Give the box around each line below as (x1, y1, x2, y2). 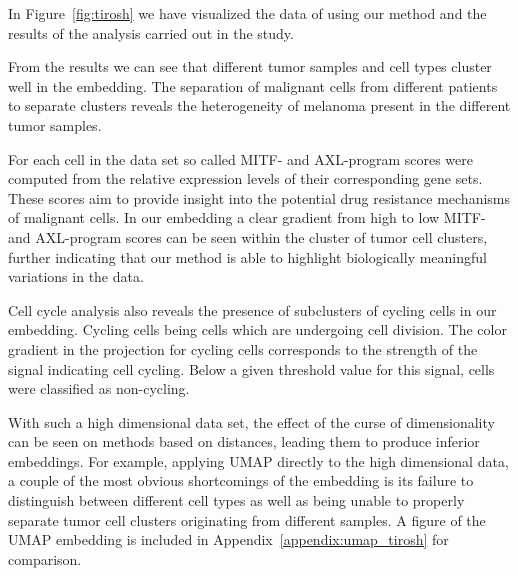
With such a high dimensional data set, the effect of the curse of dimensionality (8, 411, 495, 432)
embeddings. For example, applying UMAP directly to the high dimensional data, (8, 450, 509, 471)
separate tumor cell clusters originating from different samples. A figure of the (8, 509, 486, 530)
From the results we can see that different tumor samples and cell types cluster (8, 56, 492, 77)
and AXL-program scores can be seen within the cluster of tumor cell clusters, (8, 226, 488, 247)
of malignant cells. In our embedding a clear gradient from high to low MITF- (8, 207, 486, 228)
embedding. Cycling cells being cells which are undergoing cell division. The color (8, 319, 507, 340)
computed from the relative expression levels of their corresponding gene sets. (8, 168, 483, 189)
